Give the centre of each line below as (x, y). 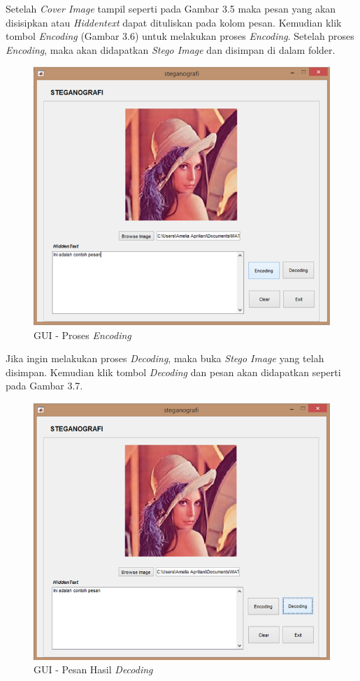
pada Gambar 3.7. (44, 386)
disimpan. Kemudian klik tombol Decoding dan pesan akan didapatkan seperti (173, 372)
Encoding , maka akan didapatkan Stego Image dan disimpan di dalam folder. (171, 49)
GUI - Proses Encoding (82, 335)
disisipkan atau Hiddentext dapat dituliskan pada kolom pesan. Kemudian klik (174, 22)
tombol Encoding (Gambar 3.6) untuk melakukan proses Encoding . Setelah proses (180, 36)
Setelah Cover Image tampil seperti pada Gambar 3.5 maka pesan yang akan (171, 8)
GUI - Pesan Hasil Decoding (93, 669)
